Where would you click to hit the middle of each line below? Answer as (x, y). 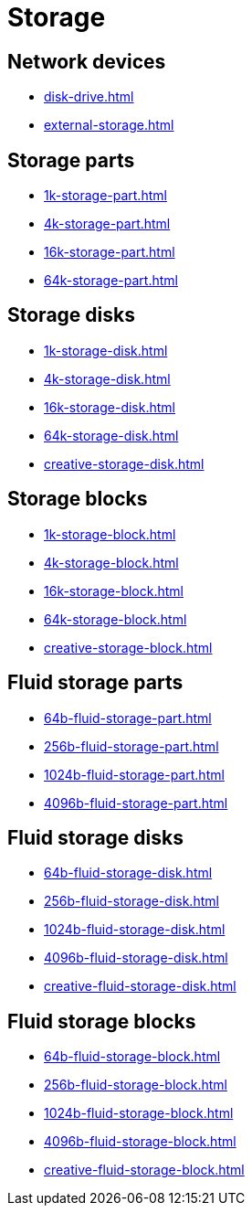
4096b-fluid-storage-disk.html (136, 958)
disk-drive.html (89, 97)
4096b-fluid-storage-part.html (136, 803)
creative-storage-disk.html (124, 463)
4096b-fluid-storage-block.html (140, 1142)
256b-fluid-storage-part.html (131, 746)
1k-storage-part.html (105, 196)
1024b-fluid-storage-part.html (134, 774)
